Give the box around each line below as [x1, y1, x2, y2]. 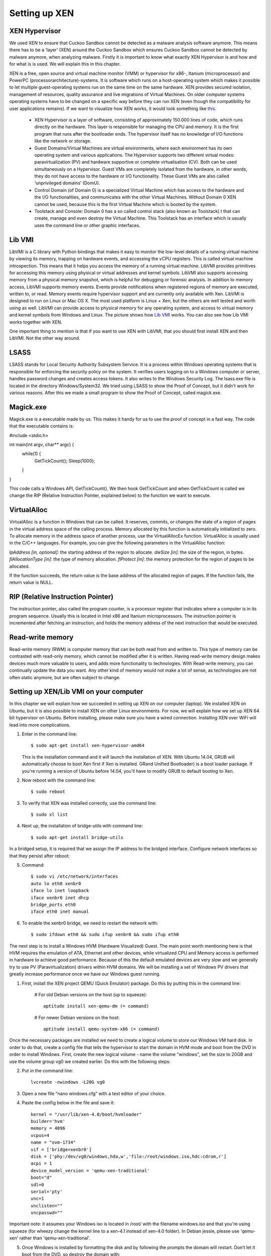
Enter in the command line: [22, 731, 77, 737]
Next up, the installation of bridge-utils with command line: [22, 823, 143, 829]
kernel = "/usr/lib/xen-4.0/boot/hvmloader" [31, 1111, 143, 1117]
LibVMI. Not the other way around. [9, 335, 80, 341]
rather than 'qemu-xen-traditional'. [19, 1235, 90, 1241]
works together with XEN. [9, 319, 63, 325]
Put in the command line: [22, 1068, 74, 1074]
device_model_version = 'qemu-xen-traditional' [31, 1168, 150, 1173]
